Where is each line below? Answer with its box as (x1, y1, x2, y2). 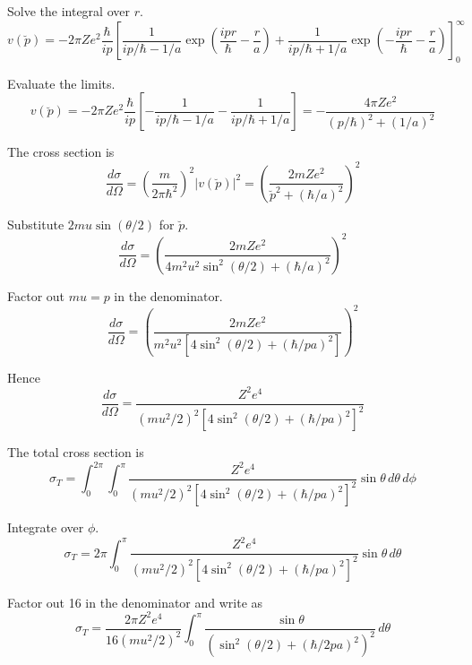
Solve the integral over (7, 2, 130, 20)
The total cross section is (7, 443, 144, 462)
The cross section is (7, 142, 115, 161)
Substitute (7, 214, 64, 233)
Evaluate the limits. (7, 73, 116, 92)
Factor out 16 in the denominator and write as (7, 592, 263, 611)
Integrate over (7, 518, 84, 537)
